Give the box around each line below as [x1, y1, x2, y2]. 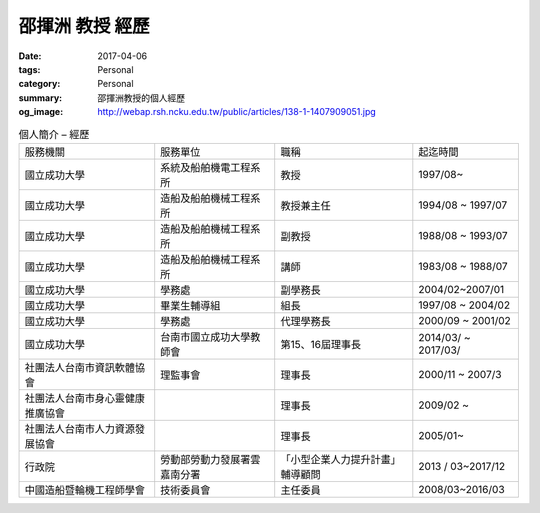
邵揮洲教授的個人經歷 [97, 91, 185, 104]
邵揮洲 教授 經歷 [18, 15, 150, 37]
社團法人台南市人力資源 [24, 421, 135, 435]
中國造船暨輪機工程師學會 [24, 483, 145, 497]
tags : [18, 63, 41, 75]
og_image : [18, 106, 64, 118]
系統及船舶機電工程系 [160, 160, 261, 174]
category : [18, 78, 61, 90]
